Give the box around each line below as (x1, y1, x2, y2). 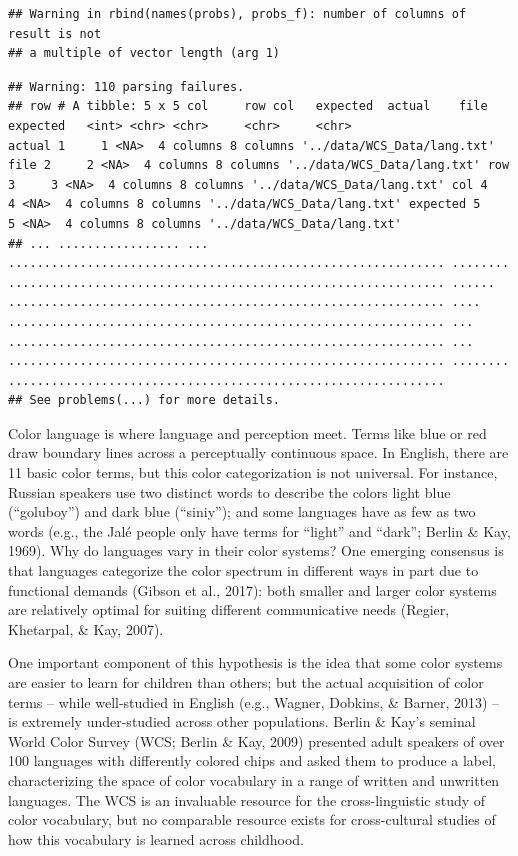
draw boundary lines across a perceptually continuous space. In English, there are (8, 442, 509, 463)
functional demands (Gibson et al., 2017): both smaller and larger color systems (8, 579, 497, 600)
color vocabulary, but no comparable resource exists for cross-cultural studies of (8, 809, 496, 830)
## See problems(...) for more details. (8, 393, 281, 408)
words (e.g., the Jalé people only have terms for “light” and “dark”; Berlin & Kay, (8, 520, 511, 541)
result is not (8, 26, 102, 41)
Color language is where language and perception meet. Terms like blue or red (8, 422, 487, 443)
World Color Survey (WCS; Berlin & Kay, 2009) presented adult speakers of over (8, 730, 505, 751)
